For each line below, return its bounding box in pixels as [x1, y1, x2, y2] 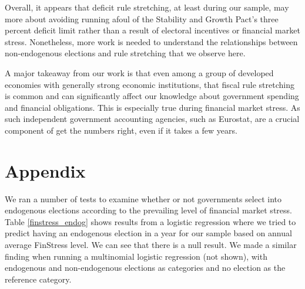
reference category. [5, 273, 72, 285]
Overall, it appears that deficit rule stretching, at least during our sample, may [5, 1, 289, 13]
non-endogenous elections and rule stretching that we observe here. [5, 47, 246, 59]
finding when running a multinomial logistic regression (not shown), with [5, 250, 267, 262]
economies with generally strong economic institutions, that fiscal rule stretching [5, 78, 294, 90]
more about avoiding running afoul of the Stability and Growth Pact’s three [5, 12, 279, 25]
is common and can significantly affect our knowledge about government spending [5, 90, 299, 102]
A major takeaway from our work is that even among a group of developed [5, 66, 274, 79]
